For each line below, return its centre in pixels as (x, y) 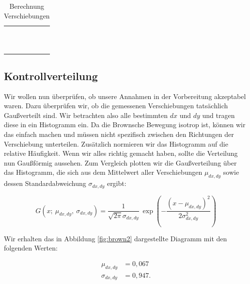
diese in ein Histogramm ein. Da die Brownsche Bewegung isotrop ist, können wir (125, 125)
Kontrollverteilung (51, 75)
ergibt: (117, 183)
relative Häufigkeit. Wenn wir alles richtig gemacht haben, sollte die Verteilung (121, 153)
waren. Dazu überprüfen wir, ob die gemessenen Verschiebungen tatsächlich (116, 106)
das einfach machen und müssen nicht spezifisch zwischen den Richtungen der (119, 134)
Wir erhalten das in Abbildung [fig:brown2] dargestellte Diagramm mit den (116, 238)
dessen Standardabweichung (45, 183)
